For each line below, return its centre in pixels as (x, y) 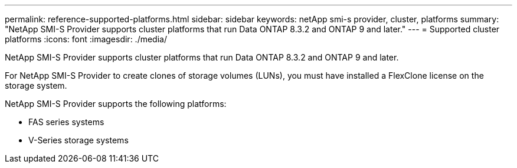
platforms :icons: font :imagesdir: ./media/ (86, 39)
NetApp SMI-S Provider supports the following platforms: (116, 104)
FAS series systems (66, 122)
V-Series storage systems (78, 140)
